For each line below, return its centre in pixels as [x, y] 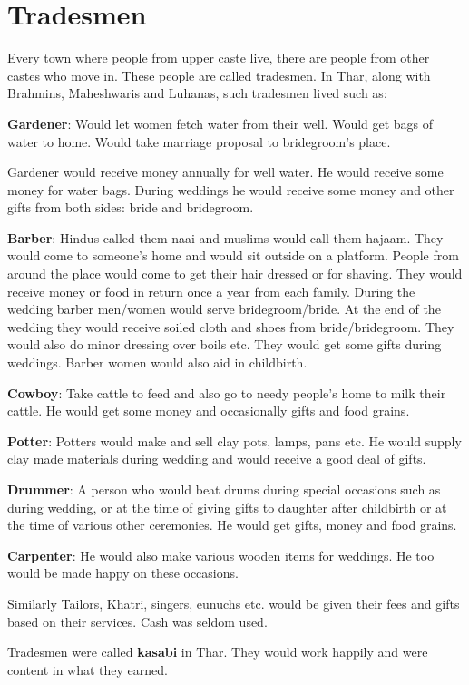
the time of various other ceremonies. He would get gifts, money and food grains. [232, 525]
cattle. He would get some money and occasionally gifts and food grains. [209, 411]
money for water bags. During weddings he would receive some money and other [231, 189]
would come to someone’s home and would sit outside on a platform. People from [233, 255]
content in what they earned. [88, 669]
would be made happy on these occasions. [123, 573]
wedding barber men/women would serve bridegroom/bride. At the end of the [224, 309]
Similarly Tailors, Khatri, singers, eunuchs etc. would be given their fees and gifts [234, 603]
